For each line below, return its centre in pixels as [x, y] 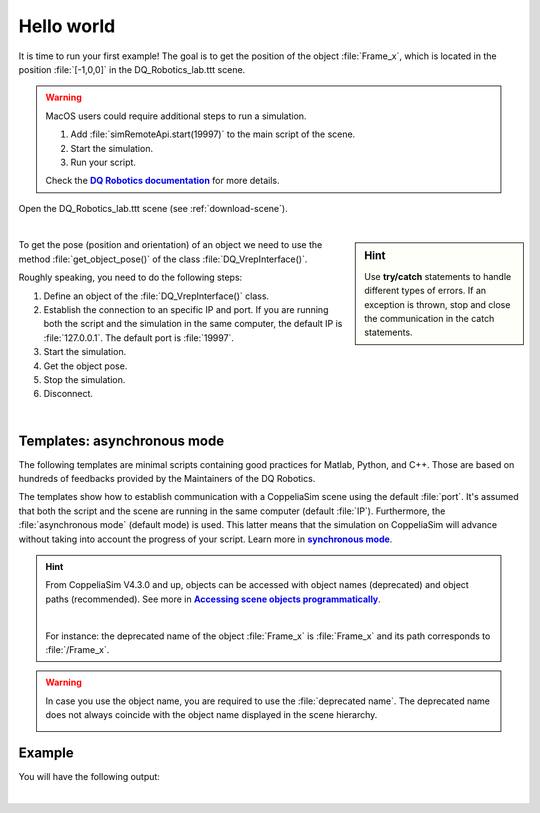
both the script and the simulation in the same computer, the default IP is [193, 324]
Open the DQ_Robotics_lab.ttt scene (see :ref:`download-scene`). [153, 208]
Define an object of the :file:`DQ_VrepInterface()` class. [156, 296]
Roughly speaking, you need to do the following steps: [130, 277]
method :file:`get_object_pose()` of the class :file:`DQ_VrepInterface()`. [163, 259]
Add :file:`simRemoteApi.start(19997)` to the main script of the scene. [213, 134]
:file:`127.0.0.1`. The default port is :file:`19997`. [139, 337]
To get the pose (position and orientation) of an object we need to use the [170, 245]
